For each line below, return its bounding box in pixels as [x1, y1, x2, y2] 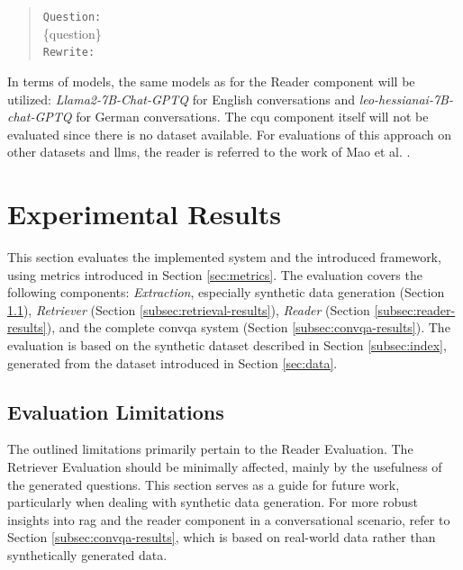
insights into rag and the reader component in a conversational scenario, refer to [7, 510, 450, 529]
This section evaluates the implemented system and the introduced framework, [7, 248, 441, 266]
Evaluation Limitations [7, 397, 224, 425]
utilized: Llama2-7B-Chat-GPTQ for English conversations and [7, 89, 355, 108]
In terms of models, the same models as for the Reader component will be [7, 71, 415, 90]
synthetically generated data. [7, 545, 168, 564]
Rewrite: [42, 46, 95, 59]
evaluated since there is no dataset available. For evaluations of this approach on [7, 124, 452, 143]
